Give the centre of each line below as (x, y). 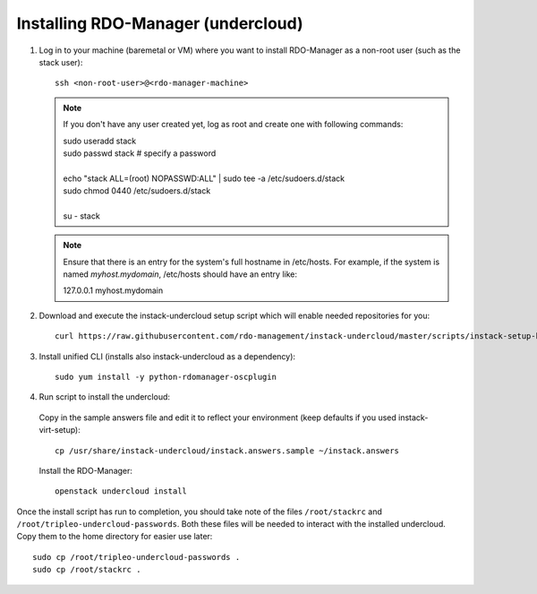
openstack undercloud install (121, 491)
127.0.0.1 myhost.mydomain (113, 290)
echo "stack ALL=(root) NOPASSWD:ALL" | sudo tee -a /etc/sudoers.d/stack (204, 178)
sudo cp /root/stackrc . (87, 570)
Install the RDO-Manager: (86, 470)
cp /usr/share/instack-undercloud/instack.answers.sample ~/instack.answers (227, 451)
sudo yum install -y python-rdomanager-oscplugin (166, 377)
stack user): (61, 62)
